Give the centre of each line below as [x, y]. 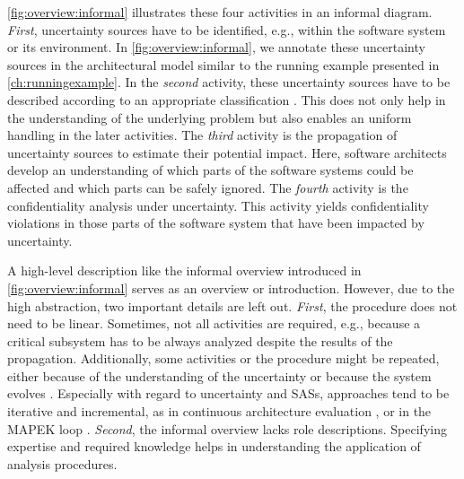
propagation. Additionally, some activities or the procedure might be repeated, [223, 358]
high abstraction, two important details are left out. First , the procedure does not [232, 305]
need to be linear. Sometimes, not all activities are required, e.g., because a [214, 323]
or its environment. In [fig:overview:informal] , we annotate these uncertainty [216, 47]
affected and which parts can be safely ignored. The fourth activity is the [208, 187]
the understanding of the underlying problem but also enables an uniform [210, 117]
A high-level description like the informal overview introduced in [184, 270]
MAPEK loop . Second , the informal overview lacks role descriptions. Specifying [227, 428]
